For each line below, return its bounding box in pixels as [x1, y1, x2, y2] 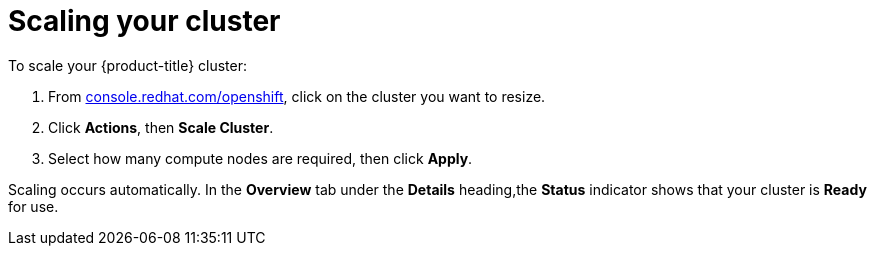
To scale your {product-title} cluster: [8, 56, 248, 74]
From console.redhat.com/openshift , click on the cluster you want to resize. [48, 87, 546, 105]
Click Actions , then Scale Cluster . [48, 118, 274, 136]
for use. [8, 197, 59, 215]
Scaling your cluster [8, 4, 281, 38]
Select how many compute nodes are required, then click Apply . [48, 149, 473, 167]
